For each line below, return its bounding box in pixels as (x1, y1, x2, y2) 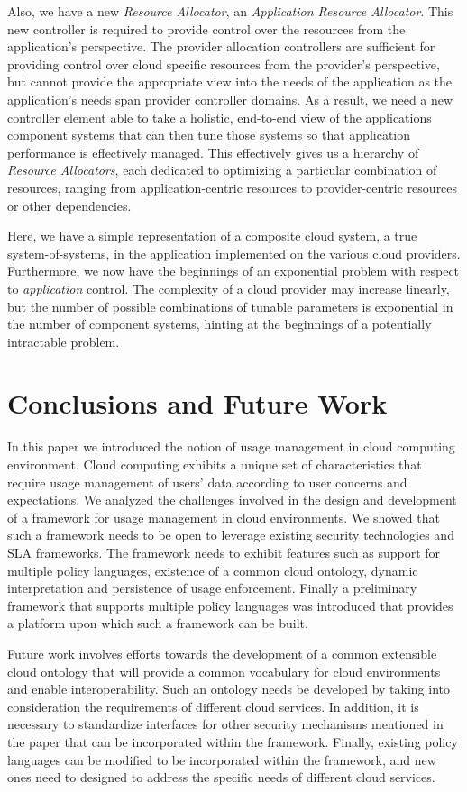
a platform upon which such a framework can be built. (7, 614, 308, 633)
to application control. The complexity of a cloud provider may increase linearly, (7, 278, 450, 297)
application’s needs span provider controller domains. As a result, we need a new (7, 89, 453, 108)
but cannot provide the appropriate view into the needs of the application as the (7, 72, 453, 91)
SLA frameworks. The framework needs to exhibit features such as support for (7, 542, 441, 561)
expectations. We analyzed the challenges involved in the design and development (7, 490, 457, 509)
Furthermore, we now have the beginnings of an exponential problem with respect (7, 261, 460, 280)
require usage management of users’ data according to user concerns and (7, 472, 407, 491)
